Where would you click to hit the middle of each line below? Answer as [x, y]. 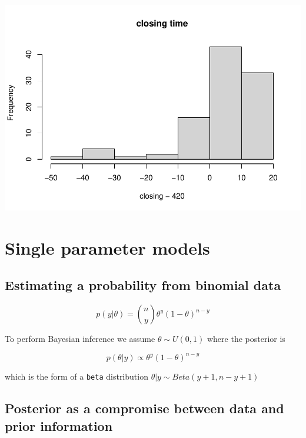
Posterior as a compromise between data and [144, 408]
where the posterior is [246, 339]
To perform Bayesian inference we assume [80, 339]
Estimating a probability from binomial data [143, 285]
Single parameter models [107, 247]
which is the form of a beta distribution [76, 376]
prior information [59, 425]
